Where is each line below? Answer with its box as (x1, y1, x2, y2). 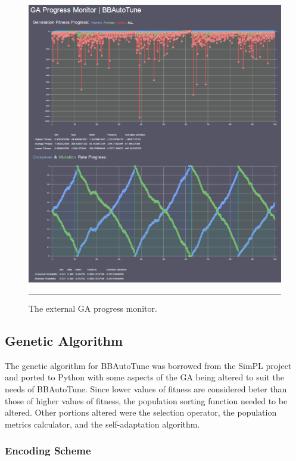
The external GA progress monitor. (29, 302, 157, 314)
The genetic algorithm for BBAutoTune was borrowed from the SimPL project (5, 359, 292, 371)
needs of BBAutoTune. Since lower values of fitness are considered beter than (5, 382, 287, 395)
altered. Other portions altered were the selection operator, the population (5, 406, 277, 419)
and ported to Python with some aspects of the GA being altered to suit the (5, 371, 284, 383)
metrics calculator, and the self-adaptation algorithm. (5, 417, 200, 430)
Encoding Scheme (5, 443, 91, 458)
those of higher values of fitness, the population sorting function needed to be (5, 394, 288, 407)
